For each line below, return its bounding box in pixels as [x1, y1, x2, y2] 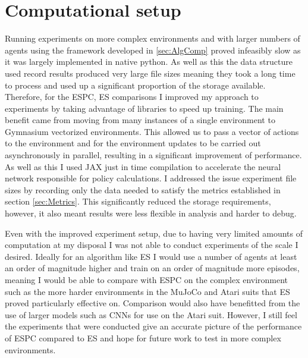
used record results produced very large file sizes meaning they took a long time [5, 67, 296, 79]
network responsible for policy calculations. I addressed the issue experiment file [5, 172, 297, 184]
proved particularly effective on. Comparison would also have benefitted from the [5, 297, 300, 309]
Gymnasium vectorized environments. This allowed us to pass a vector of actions [5, 125, 299, 137]
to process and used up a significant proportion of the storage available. [5, 78, 266, 91]
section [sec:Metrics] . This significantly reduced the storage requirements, [5, 195, 271, 208]
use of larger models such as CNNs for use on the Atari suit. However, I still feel [5, 308, 297, 321]
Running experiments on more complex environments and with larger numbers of [5, 32, 300, 45]
